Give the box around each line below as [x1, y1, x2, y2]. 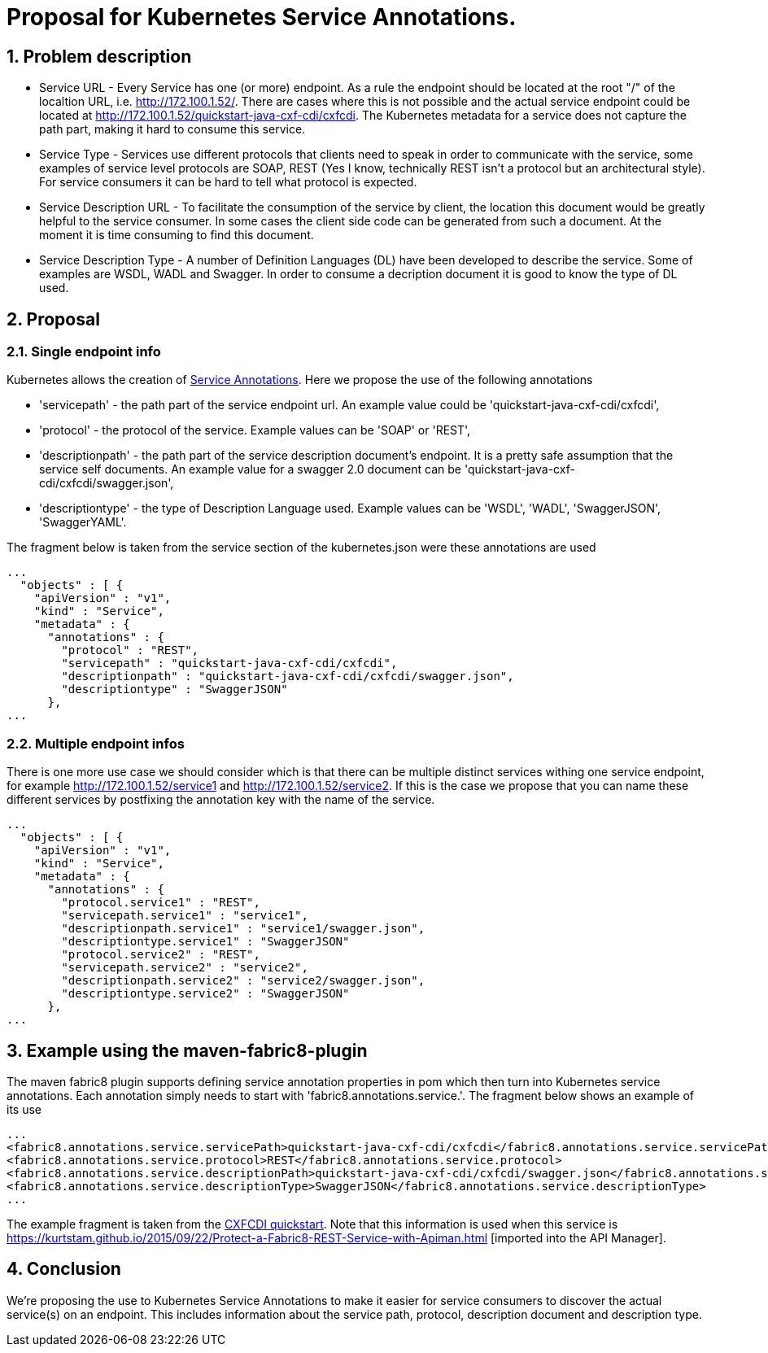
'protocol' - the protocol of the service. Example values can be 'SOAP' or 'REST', [39, 423, 471, 438]
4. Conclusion [7, 1259, 121, 1280]
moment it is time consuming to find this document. [39, 228, 314, 242]
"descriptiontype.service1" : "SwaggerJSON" [61, 935, 350, 949]
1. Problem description [7, 46, 192, 67]
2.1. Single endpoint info [7, 343, 161, 360]
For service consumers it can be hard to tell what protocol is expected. [39, 175, 417, 190]
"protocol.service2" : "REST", [61, 948, 260, 962]
